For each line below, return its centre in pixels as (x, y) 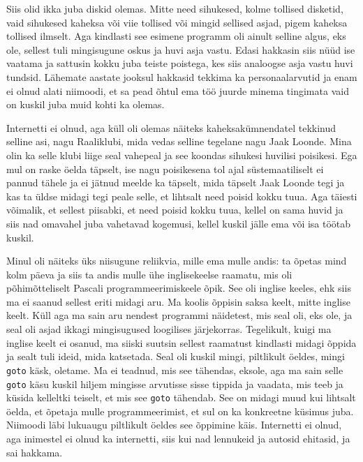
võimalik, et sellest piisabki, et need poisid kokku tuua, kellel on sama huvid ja (175, 210)
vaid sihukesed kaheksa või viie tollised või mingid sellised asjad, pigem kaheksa (177, 22)
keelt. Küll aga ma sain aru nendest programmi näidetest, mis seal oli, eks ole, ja (179, 315)
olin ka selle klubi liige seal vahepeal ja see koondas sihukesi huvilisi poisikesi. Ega (182, 155)
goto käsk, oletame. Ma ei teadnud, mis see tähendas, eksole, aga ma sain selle (175, 370)
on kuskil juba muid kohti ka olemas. (86, 104)
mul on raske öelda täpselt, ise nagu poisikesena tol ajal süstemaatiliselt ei (165, 169)
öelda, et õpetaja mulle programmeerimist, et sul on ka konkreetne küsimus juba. (180, 411)
